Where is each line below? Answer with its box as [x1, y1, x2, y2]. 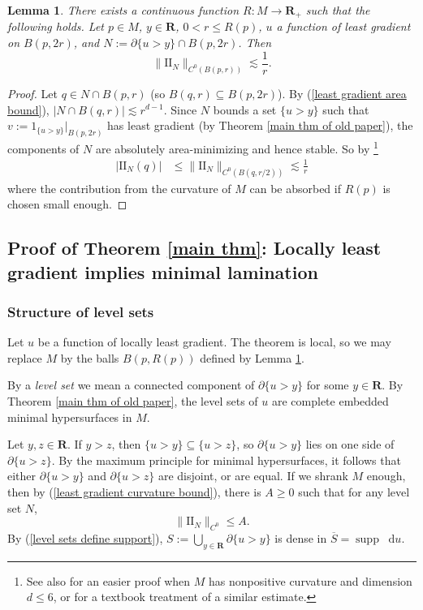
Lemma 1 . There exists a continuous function [7, 2, 240, 18]
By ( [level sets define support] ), [7, 529, 163, 546]
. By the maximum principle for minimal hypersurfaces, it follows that [51, 451, 401, 468]
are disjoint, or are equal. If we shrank [158, 467, 348, 484]
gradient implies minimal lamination [7, 259, 318, 284]
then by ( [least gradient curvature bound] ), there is [7, 483, 261, 500]
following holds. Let [7, 18, 104, 35]
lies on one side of [305, 436, 395, 453]
